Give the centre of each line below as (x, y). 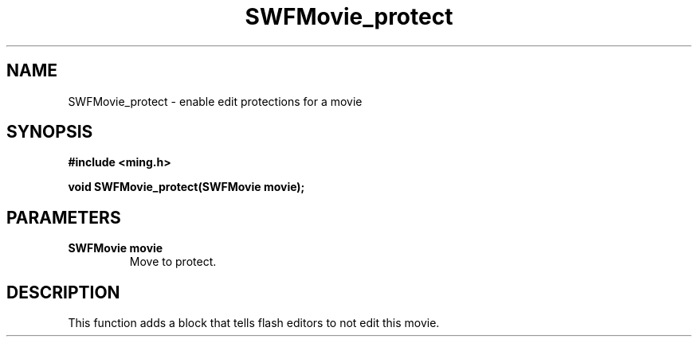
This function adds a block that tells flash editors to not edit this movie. (254, 323)
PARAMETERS (64, 217)
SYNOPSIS (50, 132)
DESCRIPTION (63, 292)
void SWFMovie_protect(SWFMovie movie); (186, 187)
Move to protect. (173, 262)
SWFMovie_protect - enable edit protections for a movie (215, 101)
